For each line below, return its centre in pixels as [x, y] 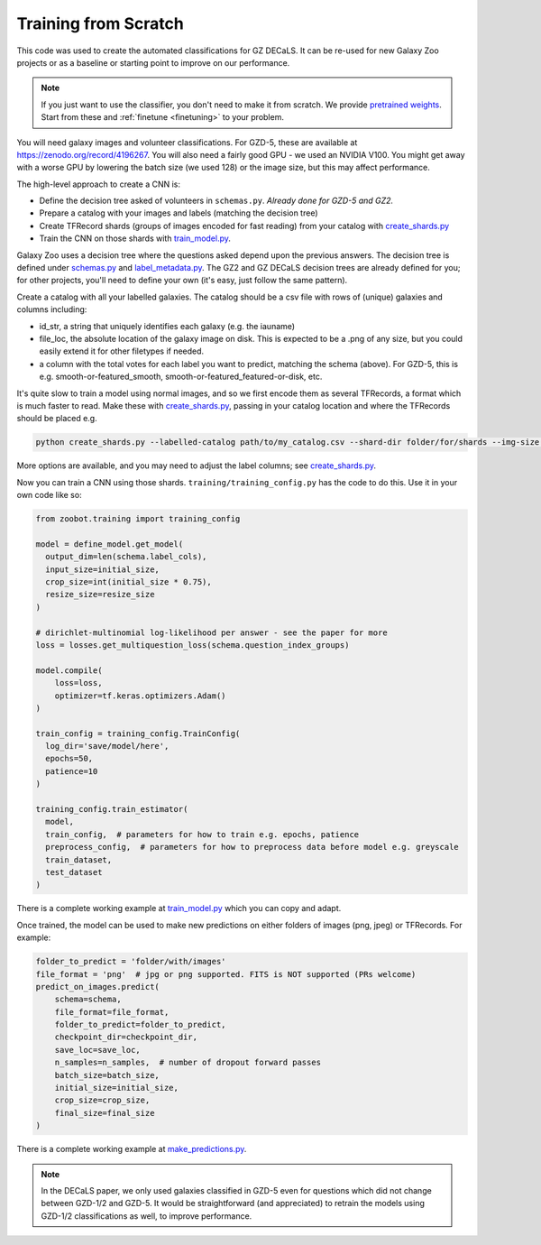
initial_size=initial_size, [117, 1088]
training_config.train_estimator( [112, 809]
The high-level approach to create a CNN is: [98, 184]
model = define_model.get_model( [110, 544]
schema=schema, [88, 1000]
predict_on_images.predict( [97, 987]
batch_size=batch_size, [107, 1075]
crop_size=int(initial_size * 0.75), [128, 582]
